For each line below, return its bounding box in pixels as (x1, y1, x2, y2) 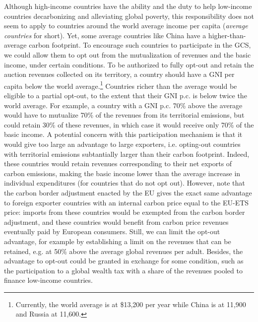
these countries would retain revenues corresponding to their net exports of (4, 158, 232, 169)
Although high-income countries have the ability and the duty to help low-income (4, 1, 252, 11)
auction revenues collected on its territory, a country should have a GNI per (4, 69, 235, 79)
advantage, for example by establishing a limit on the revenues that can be (4, 236, 231, 246)
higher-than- (208, 30, 246, 40)
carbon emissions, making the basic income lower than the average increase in (4, 168, 241, 178)
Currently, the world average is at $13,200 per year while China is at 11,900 (15, 299, 246, 309)
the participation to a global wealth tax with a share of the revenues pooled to (4, 265, 243, 275)
